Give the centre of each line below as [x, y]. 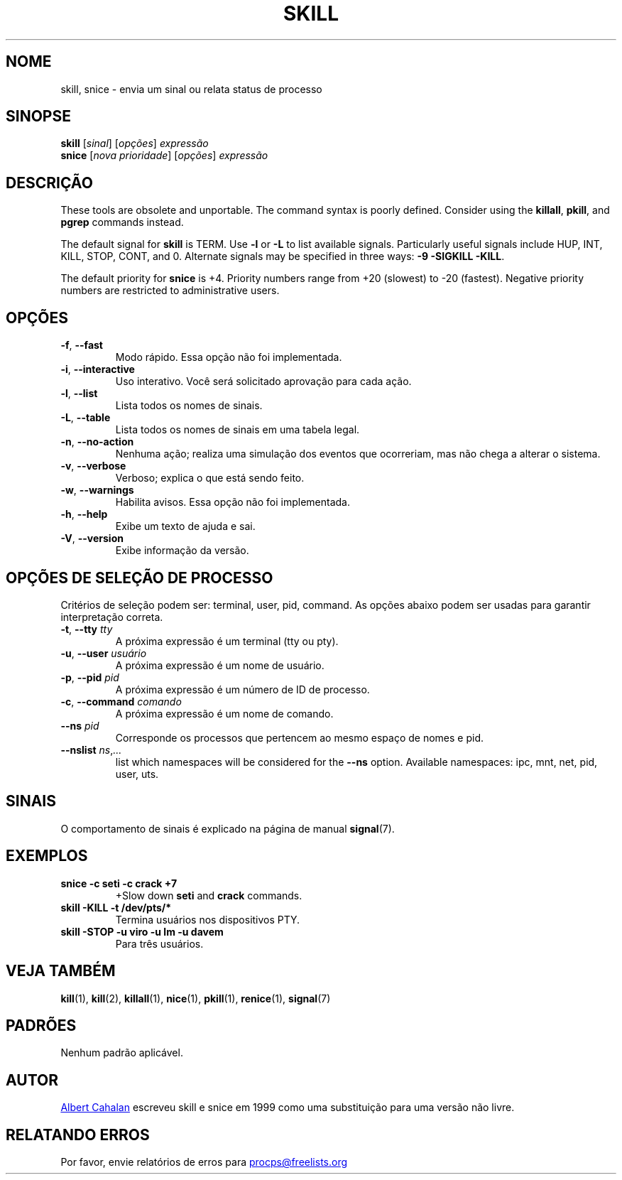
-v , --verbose [93, 466]
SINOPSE [38, 117]
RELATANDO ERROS [78, 1135]
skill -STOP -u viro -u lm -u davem [142, 931]
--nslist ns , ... [91, 749]
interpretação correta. [112, 617]
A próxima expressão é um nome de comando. [224, 713]
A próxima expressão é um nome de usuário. [220, 665]
